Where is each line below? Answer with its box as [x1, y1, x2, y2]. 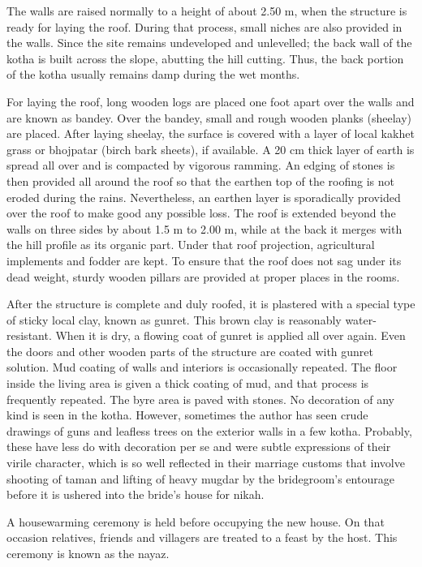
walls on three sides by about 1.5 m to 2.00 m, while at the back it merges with [6, 220, 403, 237]
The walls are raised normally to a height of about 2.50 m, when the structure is [6, 2, 407, 19]
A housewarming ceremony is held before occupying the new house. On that [6, 513, 385, 530]
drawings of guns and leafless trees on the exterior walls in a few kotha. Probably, [6, 422, 412, 439]
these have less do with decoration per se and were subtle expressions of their [6, 438, 391, 455]
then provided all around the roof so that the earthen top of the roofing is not [6, 172, 394, 189]
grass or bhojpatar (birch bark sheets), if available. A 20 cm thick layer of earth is [6, 140, 415, 157]
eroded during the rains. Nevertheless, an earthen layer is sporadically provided [6, 188, 401, 205]
